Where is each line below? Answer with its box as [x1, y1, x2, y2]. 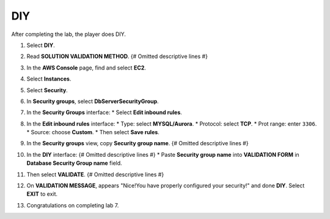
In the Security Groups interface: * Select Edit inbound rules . [26, 109, 183, 116]
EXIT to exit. [26, 190, 58, 198]
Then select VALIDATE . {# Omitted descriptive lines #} [26, 171, 164, 178]
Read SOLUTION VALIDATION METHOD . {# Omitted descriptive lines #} [26, 52, 208, 60]
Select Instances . [26, 75, 71, 82]
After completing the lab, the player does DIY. [11, 31, 127, 38]
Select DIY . [26, 41, 55, 49]
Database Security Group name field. [26, 159, 122, 167]
